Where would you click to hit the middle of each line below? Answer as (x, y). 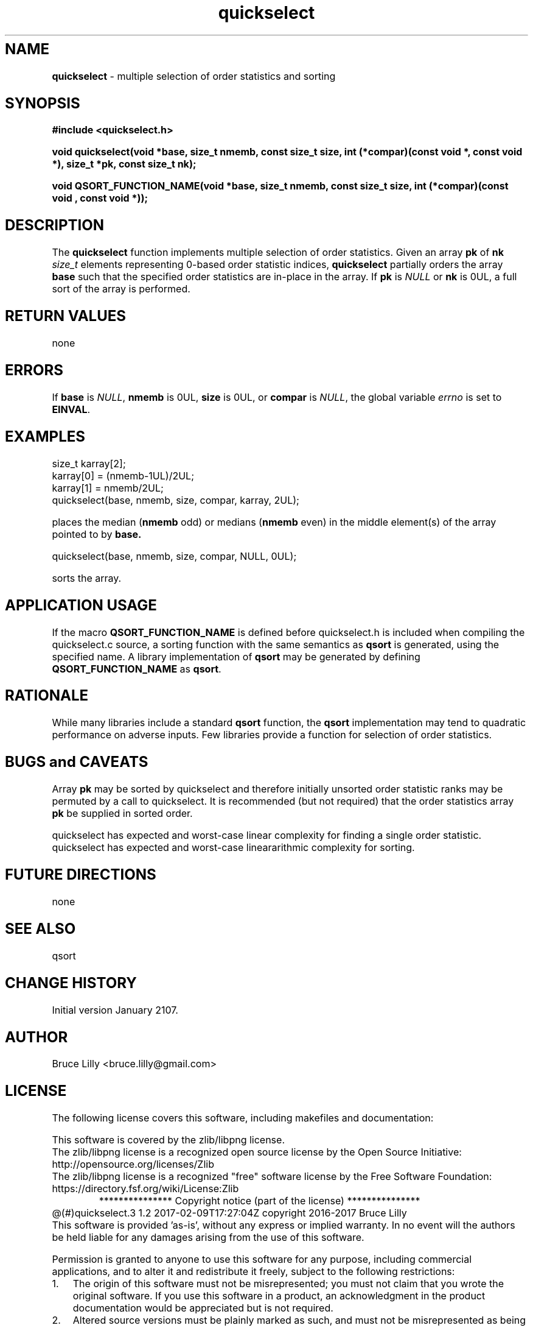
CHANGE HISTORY (71, 983)
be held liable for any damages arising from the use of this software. (208, 1238)
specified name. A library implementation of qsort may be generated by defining (236, 656)
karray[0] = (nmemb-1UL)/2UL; (123, 475)
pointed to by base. (97, 534)
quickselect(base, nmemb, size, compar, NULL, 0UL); (174, 556)
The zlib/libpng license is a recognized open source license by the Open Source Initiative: (257, 1152)
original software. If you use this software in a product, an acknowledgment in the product (279, 1296)
